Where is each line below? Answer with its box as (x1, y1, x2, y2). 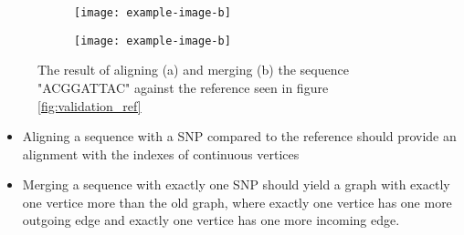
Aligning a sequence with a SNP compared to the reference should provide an (22, 127, 457, 146)
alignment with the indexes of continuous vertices (22, 144, 300, 163)
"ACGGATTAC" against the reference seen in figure (37, 77, 329, 97)
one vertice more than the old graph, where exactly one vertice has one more (22, 192, 452, 211)
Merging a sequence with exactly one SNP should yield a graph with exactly (22, 175, 450, 194)
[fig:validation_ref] (37, 96, 142, 115)
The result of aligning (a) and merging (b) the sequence (37, 60, 349, 79)
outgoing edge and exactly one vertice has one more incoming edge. (22, 210, 400, 230)
